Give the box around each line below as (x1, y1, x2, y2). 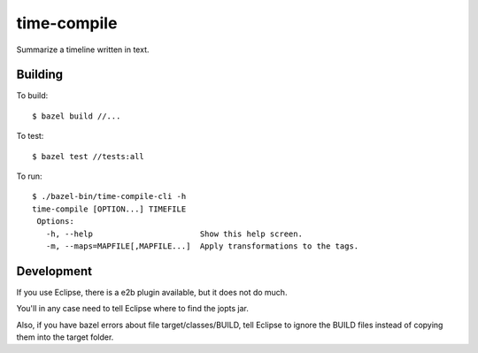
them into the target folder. (16, 332, 114, 342)
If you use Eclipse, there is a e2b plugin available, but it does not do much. (16, 287, 288, 297)
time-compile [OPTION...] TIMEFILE (32, 203, 187, 214)
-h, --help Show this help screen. (45, 228, 303, 239)
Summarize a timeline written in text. (16, 44, 150, 55)
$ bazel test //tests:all (32, 151, 145, 161)
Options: (36, 217, 74, 226)
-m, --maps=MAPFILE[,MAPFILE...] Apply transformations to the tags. (45, 241, 359, 251)
